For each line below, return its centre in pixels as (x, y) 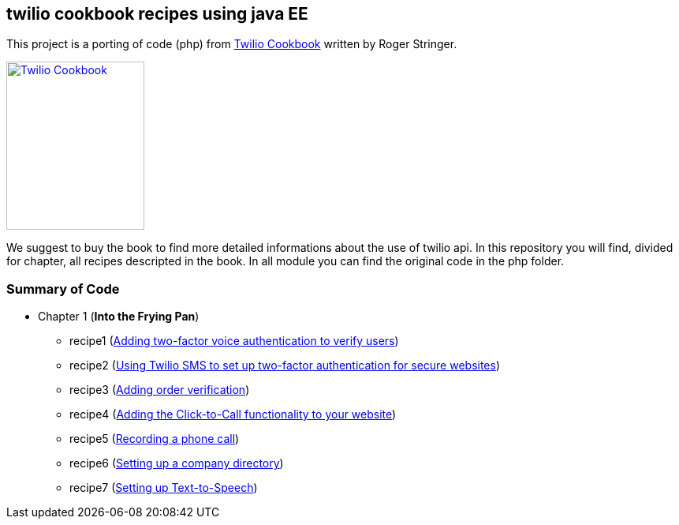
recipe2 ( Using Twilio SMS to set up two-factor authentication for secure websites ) (285, 366)
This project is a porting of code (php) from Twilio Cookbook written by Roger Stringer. (232, 44)
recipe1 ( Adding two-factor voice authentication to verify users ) (234, 341)
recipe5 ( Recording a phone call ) (155, 439)
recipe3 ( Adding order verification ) (160, 390)
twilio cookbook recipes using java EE (157, 14)
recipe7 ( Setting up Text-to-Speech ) (164, 488)
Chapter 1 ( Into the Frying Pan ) (119, 317)
